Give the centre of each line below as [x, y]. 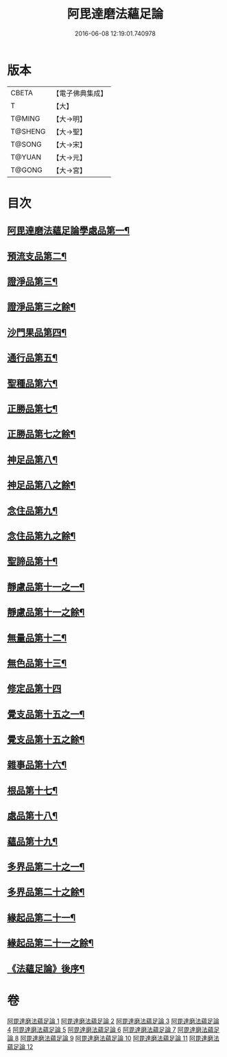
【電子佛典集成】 [80, 93]
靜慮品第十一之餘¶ [46, 612]
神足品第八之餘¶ [41, 485]
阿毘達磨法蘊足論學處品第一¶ [69, 231]
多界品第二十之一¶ [46, 867]
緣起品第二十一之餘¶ [50, 943]
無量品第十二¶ [37, 638]
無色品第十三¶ [37, 663]
